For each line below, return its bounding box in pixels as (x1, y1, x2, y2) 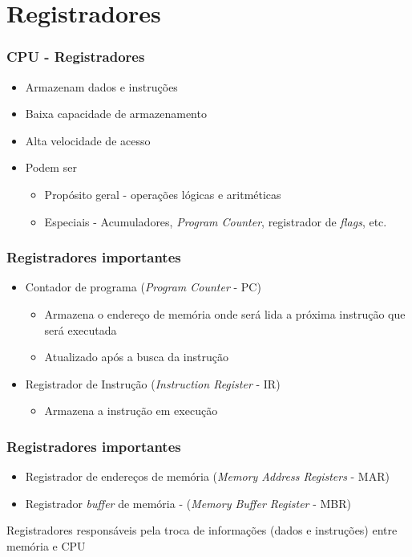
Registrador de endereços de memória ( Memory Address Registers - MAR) (25, 468, 390, 485)
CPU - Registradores (6, 47, 145, 67)
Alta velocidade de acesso (25, 132, 151, 148)
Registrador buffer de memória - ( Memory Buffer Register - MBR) (25, 494, 351, 511)
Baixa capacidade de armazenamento (25, 105, 207, 122)
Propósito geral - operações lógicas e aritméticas (44, 185, 281, 202)
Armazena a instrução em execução (44, 402, 218, 419)
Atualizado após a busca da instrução (44, 348, 228, 365)
